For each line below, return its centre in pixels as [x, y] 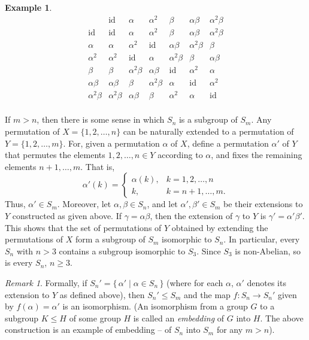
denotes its [266, 282]
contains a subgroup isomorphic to [122, 251]
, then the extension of [191, 215]
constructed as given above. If [67, 215]
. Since [209, 251]
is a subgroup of [208, 119]
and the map [207, 294]
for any [230, 330]
